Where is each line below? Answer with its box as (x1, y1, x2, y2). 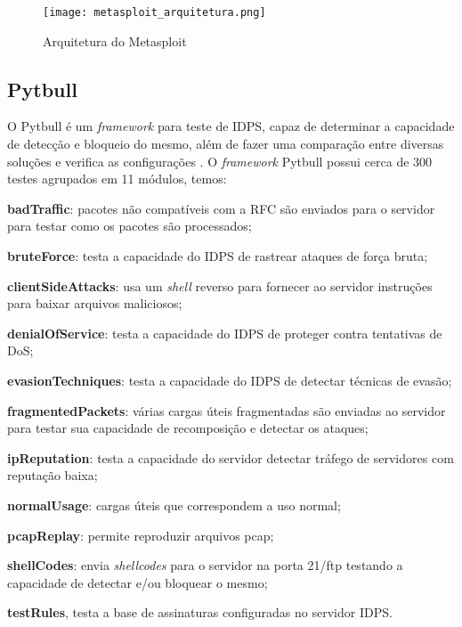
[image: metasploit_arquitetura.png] (43, 6, 266, 19)
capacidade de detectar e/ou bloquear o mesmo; (7, 573, 268, 591)
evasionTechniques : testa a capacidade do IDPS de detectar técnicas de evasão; (7, 370, 452, 389)
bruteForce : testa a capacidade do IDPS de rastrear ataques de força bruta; (7, 247, 428, 265)
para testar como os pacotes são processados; (7, 216, 252, 235)
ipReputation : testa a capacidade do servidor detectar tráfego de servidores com (7, 448, 454, 467)
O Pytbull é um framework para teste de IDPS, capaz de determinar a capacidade (7, 117, 455, 135)
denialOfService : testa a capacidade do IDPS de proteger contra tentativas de (7, 323, 442, 342)
